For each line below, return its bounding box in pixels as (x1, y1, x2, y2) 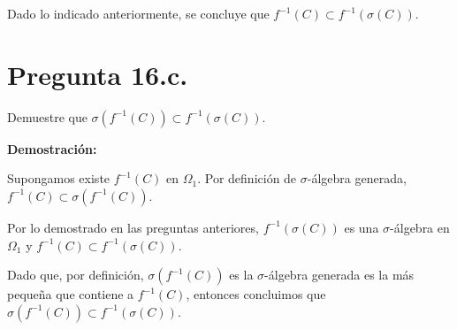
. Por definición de (197, 169, 297, 188)
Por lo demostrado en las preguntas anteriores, (7, 218, 259, 236)
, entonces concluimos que (186, 285, 326, 303)
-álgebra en (390, 218, 450, 236)
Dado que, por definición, (7, 265, 144, 284)
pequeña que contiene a (7, 285, 134, 303)
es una (344, 218, 379, 236)
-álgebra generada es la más (264, 265, 415, 284)
